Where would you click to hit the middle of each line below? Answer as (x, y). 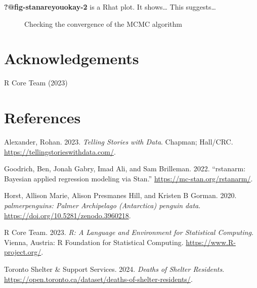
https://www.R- (211, 242)
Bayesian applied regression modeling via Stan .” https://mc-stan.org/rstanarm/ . (128, 178)
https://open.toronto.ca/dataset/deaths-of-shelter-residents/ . (98, 279)
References (42, 117)
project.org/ (23, 252)
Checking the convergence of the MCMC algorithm (103, 23)
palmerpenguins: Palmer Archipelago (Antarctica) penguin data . (102, 205)
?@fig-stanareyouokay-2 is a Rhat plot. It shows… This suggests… (110, 7)
